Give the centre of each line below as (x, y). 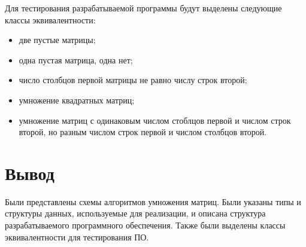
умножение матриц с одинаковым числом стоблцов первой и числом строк (155, 120)
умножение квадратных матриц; (77, 100)
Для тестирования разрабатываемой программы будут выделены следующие (143, 8)
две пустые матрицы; (57, 40)
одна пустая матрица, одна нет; (76, 60)
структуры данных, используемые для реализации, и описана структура (135, 213)
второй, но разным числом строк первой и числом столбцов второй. (143, 132)
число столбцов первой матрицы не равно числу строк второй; (133, 80)
